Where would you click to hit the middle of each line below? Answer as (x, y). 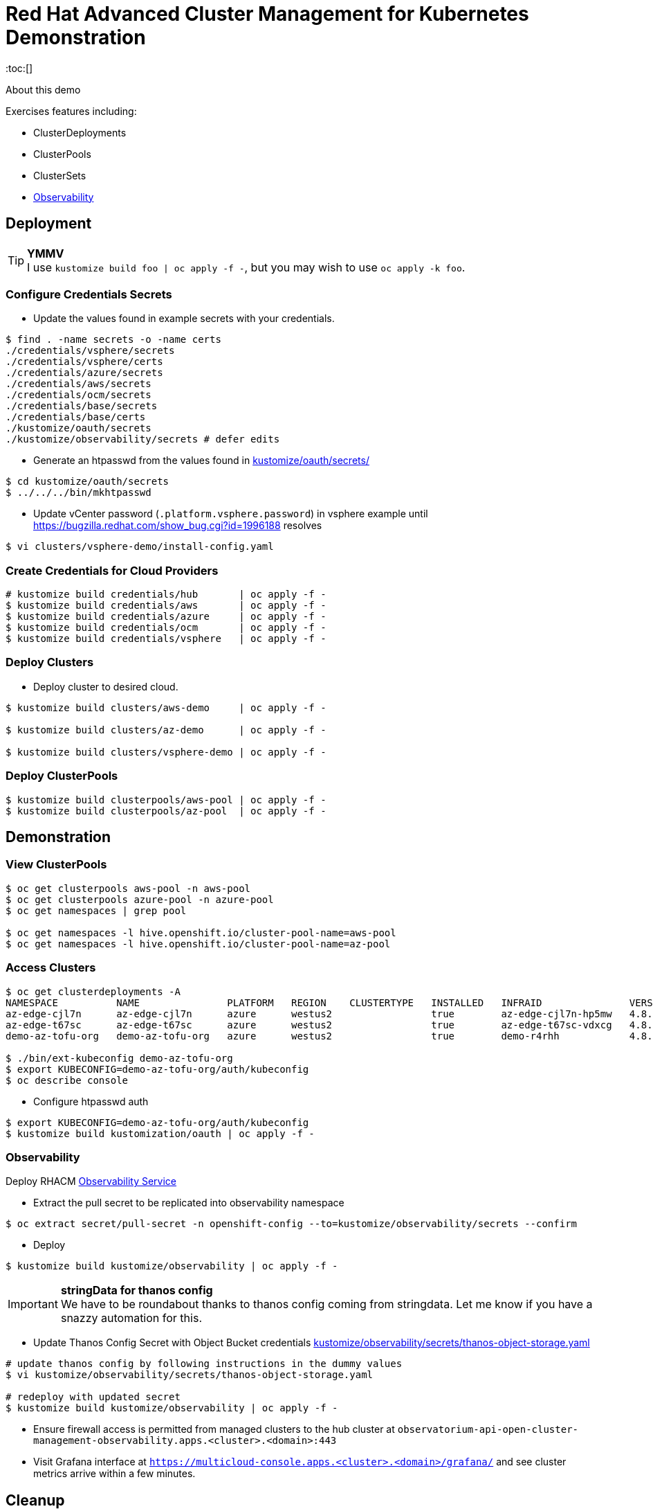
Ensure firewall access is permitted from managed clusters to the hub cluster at (214, 1429)
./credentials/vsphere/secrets (90, 351)
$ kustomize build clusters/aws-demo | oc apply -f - (166, 707)
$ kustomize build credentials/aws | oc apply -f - (166, 606)
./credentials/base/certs (76, 417)
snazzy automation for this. (131, 1318)
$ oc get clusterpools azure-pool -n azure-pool (140, 899)
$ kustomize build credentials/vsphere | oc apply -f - (166, 639)
